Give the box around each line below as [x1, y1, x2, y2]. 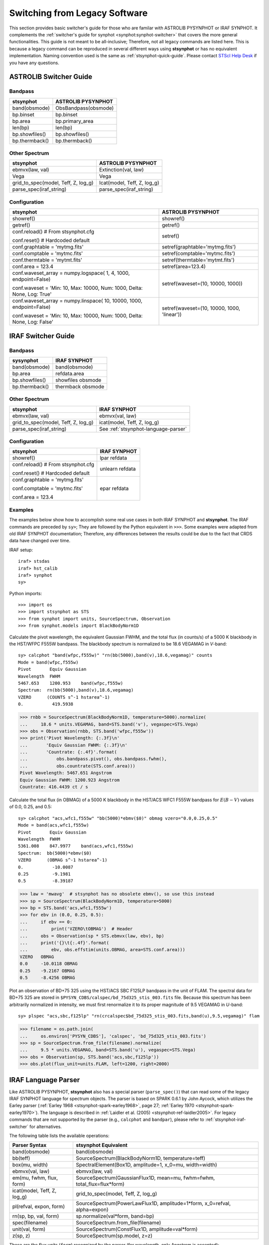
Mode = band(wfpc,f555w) [18, 659, 79, 665]
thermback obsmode [55, 383, 105, 390]
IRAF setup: [9, 547, 33, 553]
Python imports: [9, 590, 42, 596]
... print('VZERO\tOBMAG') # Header [19, 926, 133, 932]
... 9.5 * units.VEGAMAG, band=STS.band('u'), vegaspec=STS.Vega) [19, 1047, 196, 1053]
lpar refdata [100, 455, 127, 462]
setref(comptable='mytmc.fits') [162, 250, 236, 257]
